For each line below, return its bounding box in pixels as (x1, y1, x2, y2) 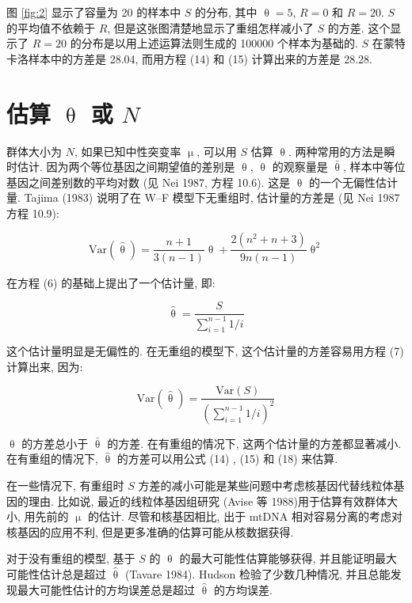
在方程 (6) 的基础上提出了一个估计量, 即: (6, 274, 216, 290)
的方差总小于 (21, 434, 89, 451)
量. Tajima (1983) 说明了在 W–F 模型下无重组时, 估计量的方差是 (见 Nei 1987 (6, 189, 400, 206)
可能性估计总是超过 (6, 566, 106, 582)
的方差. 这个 (327, 19, 391, 36)
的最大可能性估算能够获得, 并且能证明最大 (179, 550, 397, 567)
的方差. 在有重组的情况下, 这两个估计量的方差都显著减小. (107, 434, 402, 451)
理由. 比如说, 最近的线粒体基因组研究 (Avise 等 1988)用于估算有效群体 (28, 492, 387, 509)
